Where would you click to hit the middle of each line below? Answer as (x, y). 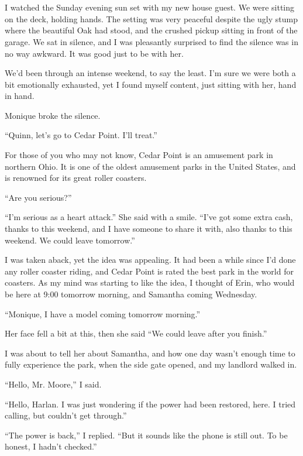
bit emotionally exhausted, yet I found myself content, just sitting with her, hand (151, 84)
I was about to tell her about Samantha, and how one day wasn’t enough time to (150, 353)
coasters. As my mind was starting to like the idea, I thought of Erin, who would (150, 282)
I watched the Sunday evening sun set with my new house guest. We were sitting (150, 7)
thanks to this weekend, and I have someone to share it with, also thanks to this (149, 229)
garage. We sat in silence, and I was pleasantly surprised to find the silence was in (151, 41)
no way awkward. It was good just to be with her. (94, 53)
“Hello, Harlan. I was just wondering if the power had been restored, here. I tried (150, 404)
